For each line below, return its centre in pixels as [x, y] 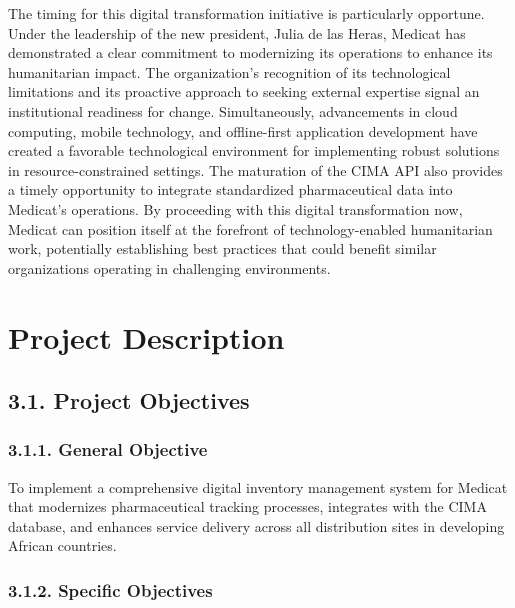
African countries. [62, 545]
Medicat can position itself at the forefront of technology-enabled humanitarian [250, 228]
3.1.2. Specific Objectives [110, 589]
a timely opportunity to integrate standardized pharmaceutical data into [230, 189]
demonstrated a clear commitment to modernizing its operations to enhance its [250, 52]
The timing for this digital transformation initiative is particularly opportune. [246, 13]
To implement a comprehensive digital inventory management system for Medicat [258, 486]
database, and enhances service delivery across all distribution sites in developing [256, 525]
